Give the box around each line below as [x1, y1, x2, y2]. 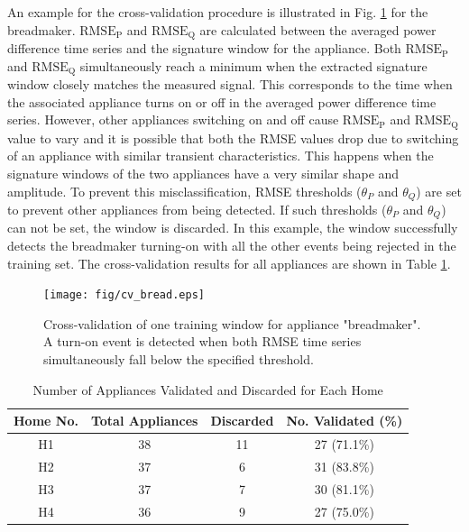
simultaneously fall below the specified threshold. [43, 350, 314, 369]
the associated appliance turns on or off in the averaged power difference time [7, 92, 437, 111]
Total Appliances [90, 411, 198, 430]
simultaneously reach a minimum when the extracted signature [79, 56, 428, 75]
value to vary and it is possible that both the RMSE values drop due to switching [7, 128, 459, 147]
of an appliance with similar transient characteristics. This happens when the [7, 146, 434, 165]
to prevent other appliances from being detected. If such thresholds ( [7, 199, 387, 218]
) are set [416, 181, 462, 200]
